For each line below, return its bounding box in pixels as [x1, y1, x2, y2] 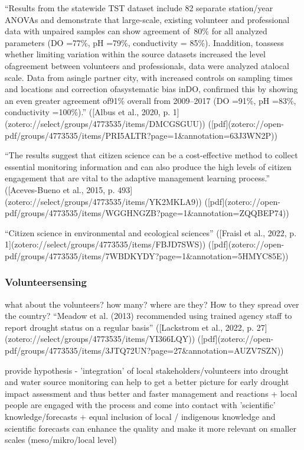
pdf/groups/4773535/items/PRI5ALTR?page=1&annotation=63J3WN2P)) [5, 129, 277, 141]
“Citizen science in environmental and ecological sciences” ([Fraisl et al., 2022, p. [5, 226, 297, 239]
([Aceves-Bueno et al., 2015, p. [5, 183, 115, 195]
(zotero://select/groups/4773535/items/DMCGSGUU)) [5, 117, 205, 129]
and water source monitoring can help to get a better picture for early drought [5, 376, 289, 388]
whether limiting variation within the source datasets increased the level [5, 48, 266, 60]
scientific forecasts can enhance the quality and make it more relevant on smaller [5, 422, 296, 434]
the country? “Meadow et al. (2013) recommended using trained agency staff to [5, 309, 292, 322]
